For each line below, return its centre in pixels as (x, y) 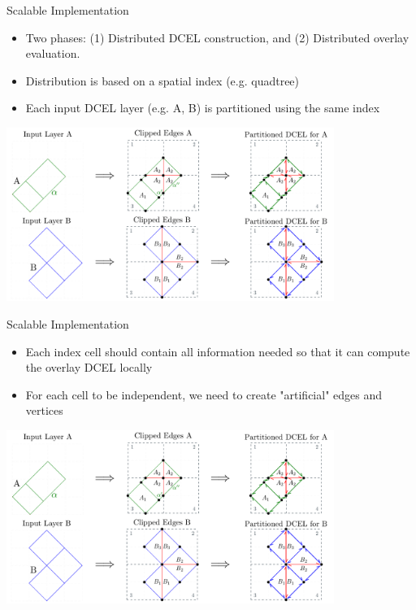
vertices (44, 410)
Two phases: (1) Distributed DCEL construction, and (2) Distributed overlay (217, 37)
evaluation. (53, 53)
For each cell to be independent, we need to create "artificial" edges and (204, 394)
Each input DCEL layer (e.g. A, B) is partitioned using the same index (203, 108)
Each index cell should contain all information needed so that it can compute (218, 351)
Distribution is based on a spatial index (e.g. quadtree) (162, 80)
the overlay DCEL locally (89, 367)
